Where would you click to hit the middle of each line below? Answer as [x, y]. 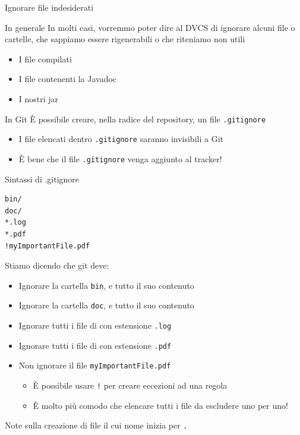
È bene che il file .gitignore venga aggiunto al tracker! [120, 158]
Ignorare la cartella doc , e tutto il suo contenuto [106, 305]
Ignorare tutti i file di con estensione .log [95, 325]
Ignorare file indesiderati [49, 7]
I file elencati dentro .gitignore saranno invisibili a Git [121, 139]
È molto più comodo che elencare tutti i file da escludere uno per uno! [160, 405]
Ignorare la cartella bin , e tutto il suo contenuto [106, 285]
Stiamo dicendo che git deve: [57, 265]
